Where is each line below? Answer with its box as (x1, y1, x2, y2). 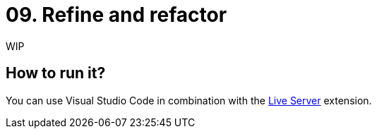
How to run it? (6, 64, 106, 83)
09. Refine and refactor (6, 3, 227, 27)
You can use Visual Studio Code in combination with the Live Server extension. (6, 94, 372, 106)
